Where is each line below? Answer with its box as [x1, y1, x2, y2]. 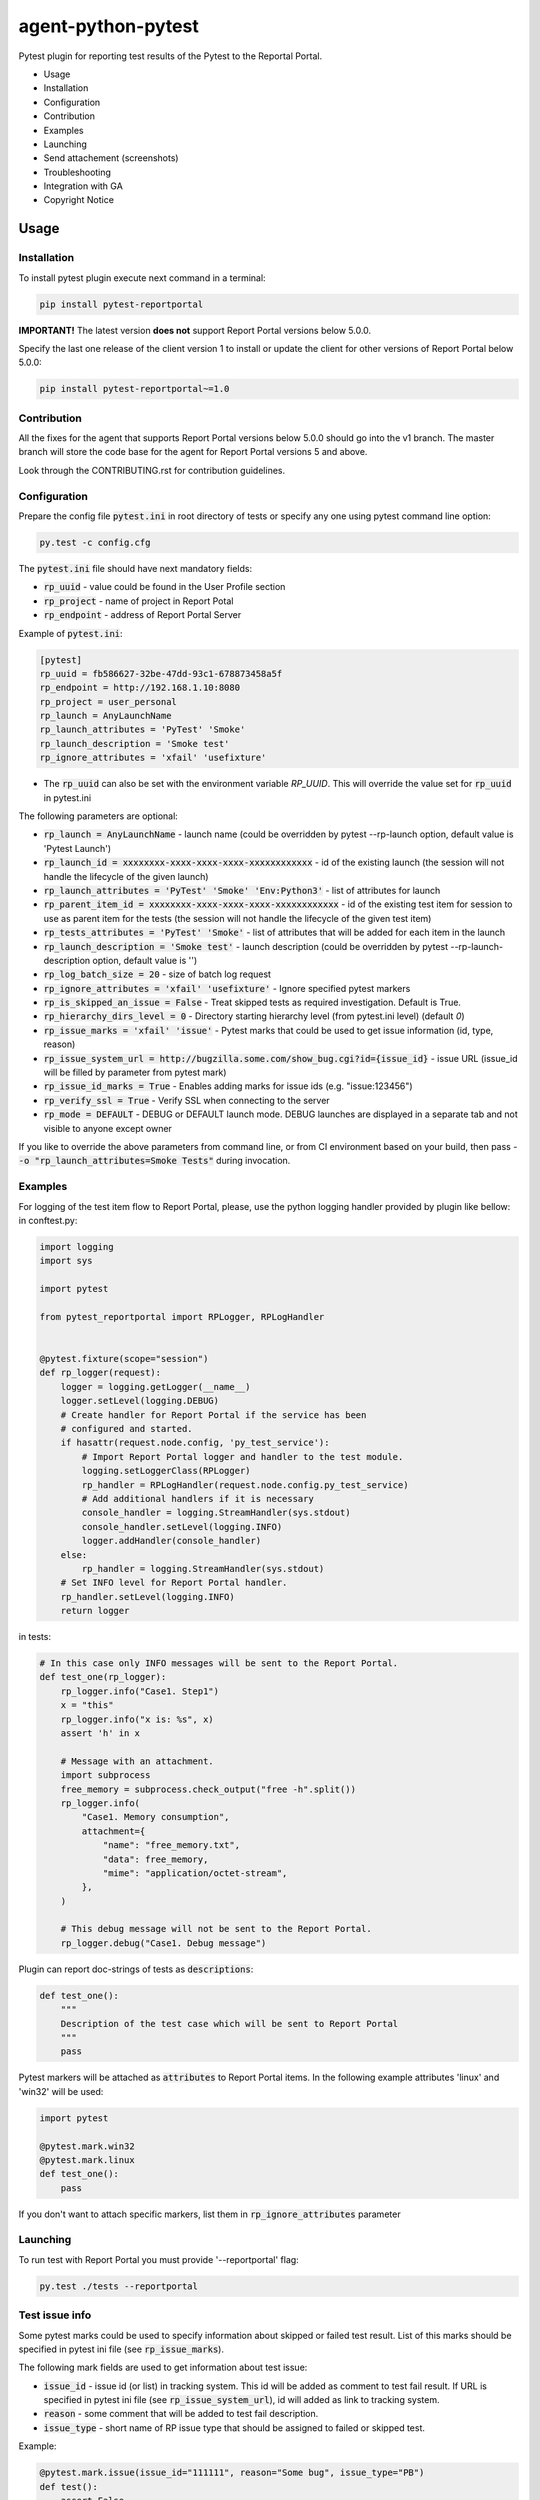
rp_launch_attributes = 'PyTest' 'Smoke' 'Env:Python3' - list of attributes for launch [43, 884, 441, 896]
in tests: [18, 1631, 52, 1643]
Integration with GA [43, 180, 124, 192]
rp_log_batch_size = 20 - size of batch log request [43, 968, 272, 980]
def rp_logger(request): [39, 1367, 162, 1379]
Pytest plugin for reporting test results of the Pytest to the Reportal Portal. [18, 50, 323, 62]
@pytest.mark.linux [39, 2154, 135, 2165]
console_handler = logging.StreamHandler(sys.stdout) [81, 1507, 351, 1519]
